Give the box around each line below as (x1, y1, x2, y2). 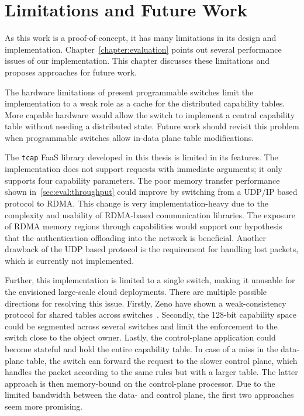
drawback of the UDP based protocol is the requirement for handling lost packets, (5, 243, 299, 255)
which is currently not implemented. (5, 254, 134, 266)
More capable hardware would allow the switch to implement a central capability (5, 108, 295, 121)
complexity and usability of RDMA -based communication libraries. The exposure (5, 208, 296, 221)
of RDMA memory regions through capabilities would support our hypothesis (5, 220, 282, 232)
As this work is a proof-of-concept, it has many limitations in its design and (5, 32, 277, 44)
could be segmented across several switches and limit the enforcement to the (5, 319, 278, 332)
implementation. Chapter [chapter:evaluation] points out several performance (5, 43, 282, 55)
